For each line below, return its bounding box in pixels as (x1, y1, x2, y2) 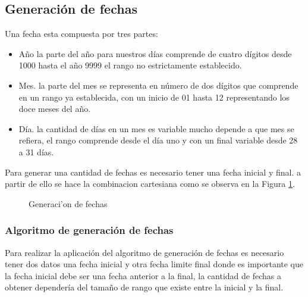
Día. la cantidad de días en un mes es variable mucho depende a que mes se (18, 122, 294, 135)
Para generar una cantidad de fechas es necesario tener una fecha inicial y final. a (5, 165, 301, 178)
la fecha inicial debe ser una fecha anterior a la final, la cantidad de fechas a (5, 269, 281, 282)
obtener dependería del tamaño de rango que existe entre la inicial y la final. (5, 281, 284, 293)
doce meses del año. (18, 102, 91, 115)
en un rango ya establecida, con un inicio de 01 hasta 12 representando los (18, 90, 290, 103)
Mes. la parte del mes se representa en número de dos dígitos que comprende (18, 79, 298, 91)
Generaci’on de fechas (29, 197, 108, 210)
